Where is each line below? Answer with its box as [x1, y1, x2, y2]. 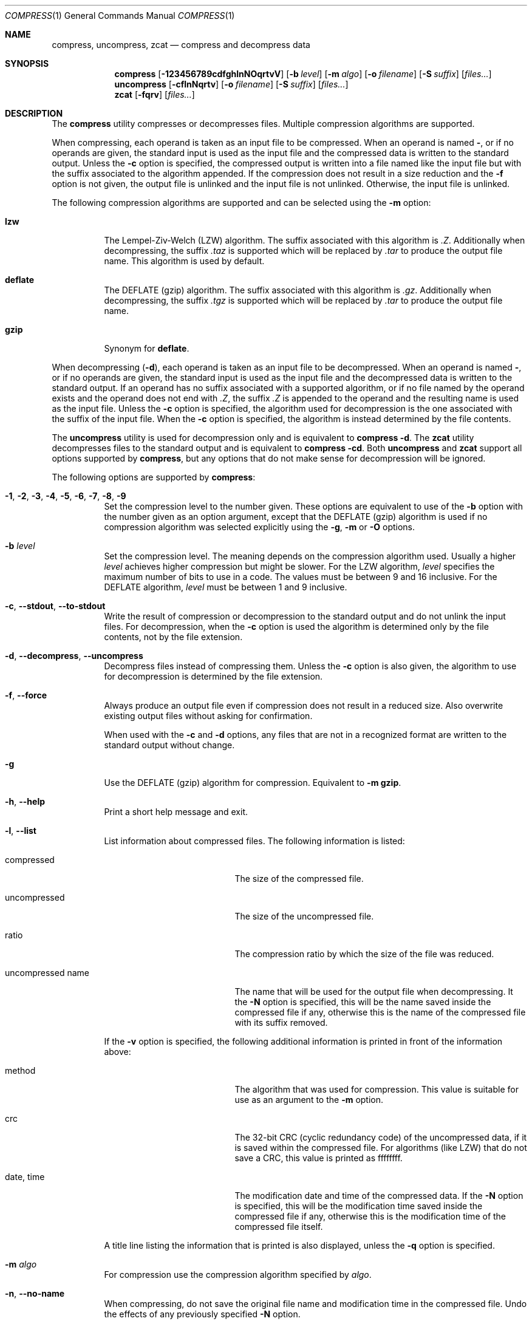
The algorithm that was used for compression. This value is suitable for [234, 1084, 519, 1094]
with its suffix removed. [234, 1017, 328, 1028]
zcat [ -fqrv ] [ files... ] [114, 89, 195, 100]
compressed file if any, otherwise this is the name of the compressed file [234, 1007, 526, 1017]
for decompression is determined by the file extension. [104, 671, 323, 681]
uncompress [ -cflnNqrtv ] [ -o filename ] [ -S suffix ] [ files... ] [114, 79, 349, 89]
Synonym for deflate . [104, 343, 189, 353]
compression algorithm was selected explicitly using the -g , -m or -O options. [104, 522, 415, 532]
